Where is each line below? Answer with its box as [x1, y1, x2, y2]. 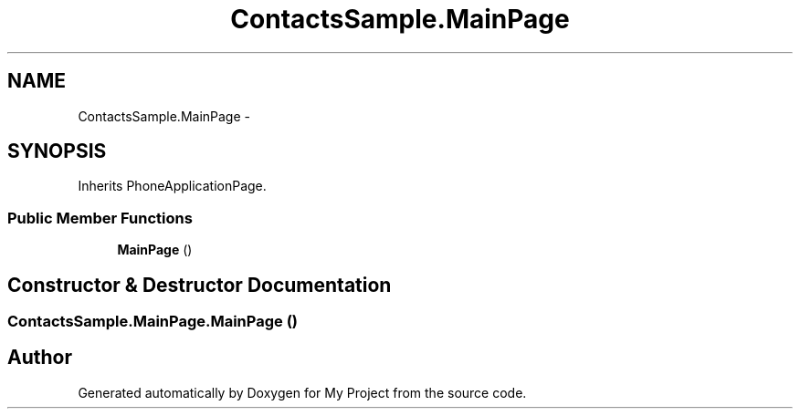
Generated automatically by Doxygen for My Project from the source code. [78, 384, 527, 400]
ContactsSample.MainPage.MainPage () [7, 312, 298, 331]
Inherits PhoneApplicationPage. [78, 178, 267, 194]
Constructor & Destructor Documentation [7, 273, 392, 296]
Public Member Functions [7, 208, 193, 227]
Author [7, 346, 72, 369]
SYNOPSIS [7, 140, 107, 163]
